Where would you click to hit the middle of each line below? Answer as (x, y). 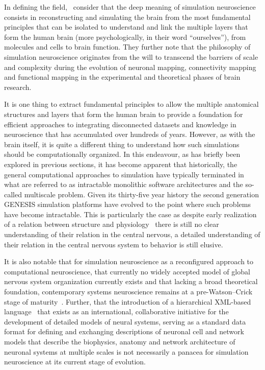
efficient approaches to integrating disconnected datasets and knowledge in (120, 124)
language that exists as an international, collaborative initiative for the (116, 311)
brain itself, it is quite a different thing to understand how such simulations (122, 144)
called (13, 194)
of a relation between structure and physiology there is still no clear (112, 224)
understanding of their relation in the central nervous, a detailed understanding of (132, 234)
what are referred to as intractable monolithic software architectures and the (124, 184)
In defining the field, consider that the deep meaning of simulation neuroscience (130, 7)
